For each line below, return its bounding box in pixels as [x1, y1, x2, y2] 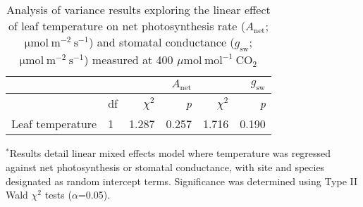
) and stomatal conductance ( [89, 34, 235, 50]
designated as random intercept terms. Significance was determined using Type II [6, 173, 358, 188]
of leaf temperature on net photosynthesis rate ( [8, 18, 245, 34]
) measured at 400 [84, 51, 173, 68]
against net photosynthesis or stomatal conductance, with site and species [6, 159, 325, 174]
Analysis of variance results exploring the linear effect [6, 1, 271, 18]
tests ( [44, 187, 72, 202]
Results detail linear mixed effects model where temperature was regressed [9, 146, 331, 161]
